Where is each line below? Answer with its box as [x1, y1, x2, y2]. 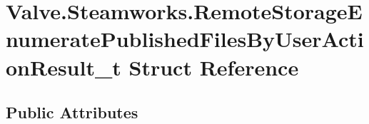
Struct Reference [128, 52, 299, 81]
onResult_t [6, 52, 121, 81]
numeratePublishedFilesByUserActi [6, 24, 364, 53]
